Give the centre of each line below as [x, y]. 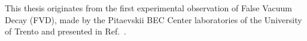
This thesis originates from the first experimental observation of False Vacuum [149, 8]
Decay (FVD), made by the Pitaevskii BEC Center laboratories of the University [153, 19]
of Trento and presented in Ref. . [66, 31]
